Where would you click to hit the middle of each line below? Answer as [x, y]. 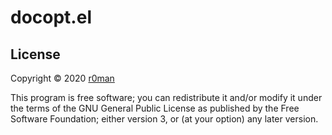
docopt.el [51, 17]
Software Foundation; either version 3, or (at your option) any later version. [164, 119]
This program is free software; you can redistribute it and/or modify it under [166, 97]
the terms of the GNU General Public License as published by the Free [155, 108]
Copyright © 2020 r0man [62, 78]
